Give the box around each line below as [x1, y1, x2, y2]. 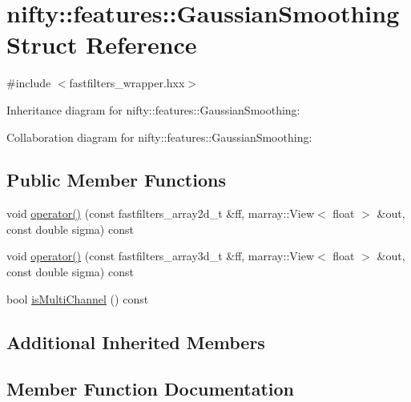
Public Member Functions [6, 167, 226, 192]
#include [6, 74, 51, 91]
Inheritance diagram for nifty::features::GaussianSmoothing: [6, 101, 300, 118]
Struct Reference [6, 28, 197, 61]
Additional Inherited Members [6, 329, 265, 354]
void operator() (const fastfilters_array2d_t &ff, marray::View [6, 205, 314, 222]
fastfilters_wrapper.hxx [69, 74, 185, 91]
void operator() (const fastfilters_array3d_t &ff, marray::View [6, 247, 314, 264]
